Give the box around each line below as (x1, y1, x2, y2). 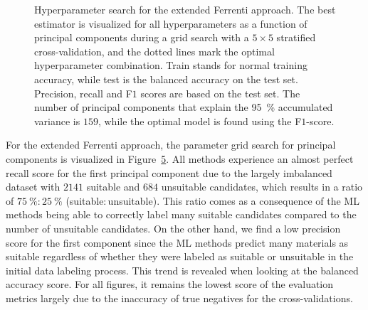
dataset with (6, 179, 61, 194)
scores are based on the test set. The (140, 85, 300, 100)
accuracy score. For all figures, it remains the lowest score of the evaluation (6, 277, 334, 292)
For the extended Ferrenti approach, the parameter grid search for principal (6, 137, 336, 152)
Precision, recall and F (34, 85, 132, 100)
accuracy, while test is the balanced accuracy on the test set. (34, 71, 298, 86)
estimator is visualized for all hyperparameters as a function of (34, 16, 307, 31)
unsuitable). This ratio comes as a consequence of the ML (107, 193, 359, 208)
